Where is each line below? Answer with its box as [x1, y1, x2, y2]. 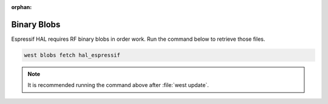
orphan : [11, 4, 32, 10]
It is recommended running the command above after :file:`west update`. [27, 81, 209, 89]
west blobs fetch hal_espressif [24, 52, 121, 58]
